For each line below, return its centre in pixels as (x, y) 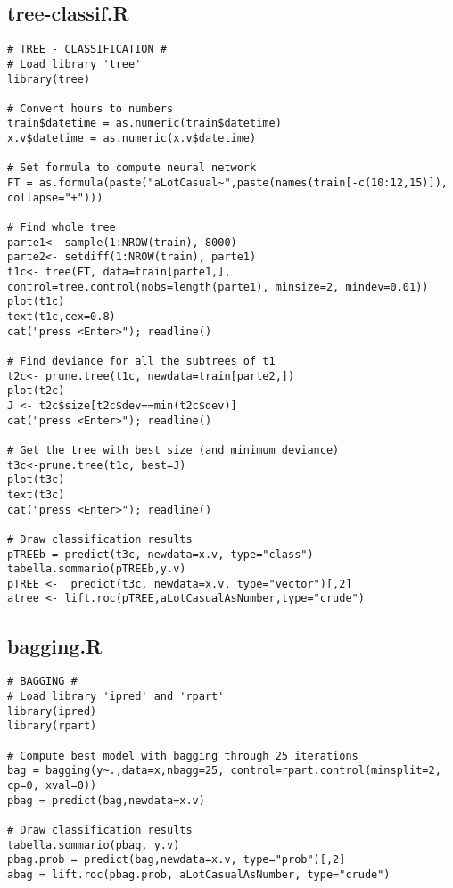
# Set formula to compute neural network (132, 168)
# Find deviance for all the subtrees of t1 (141, 361)
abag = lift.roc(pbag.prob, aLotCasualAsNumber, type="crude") (199, 874)
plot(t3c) (36, 480)
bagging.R (55, 645)
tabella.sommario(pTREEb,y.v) (97, 569)
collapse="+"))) (55, 197)
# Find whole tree (62, 228)
